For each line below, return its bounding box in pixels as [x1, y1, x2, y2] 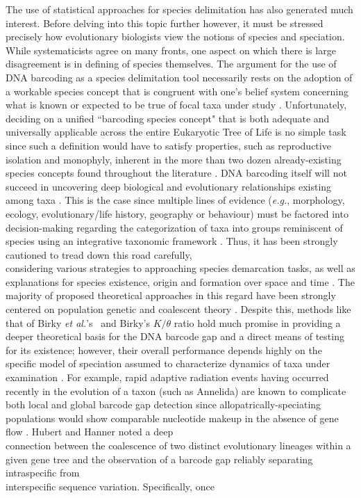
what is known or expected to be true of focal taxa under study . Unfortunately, [6, 97, 347, 112]
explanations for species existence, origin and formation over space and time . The [6, 274, 355, 289]
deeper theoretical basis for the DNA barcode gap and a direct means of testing [6, 329, 344, 344]
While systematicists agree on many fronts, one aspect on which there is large [6, 42, 336, 57]
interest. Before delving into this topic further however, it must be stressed [6, 15, 324, 30]
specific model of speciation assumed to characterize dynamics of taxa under [6, 356, 330, 371]
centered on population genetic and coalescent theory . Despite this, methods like [6, 302, 351, 316]
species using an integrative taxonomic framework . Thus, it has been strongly [6, 234, 338, 248]
